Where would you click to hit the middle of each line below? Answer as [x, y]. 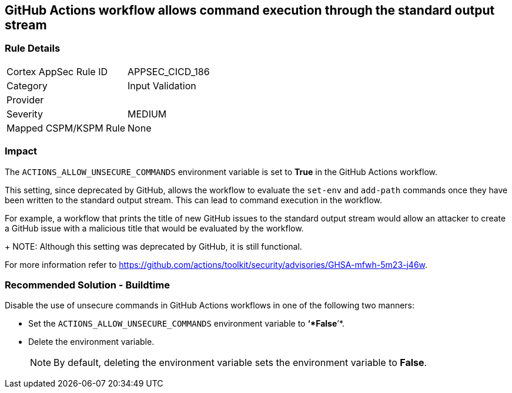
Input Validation [162, 85]
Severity [25, 114]
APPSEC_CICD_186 [169, 71]
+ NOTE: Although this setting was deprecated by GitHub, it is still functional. [153, 246]
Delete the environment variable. [91, 342]
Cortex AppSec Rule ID [57, 71]
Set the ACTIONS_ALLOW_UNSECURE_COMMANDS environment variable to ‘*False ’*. [187, 324]
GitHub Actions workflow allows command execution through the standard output [250, 10]
